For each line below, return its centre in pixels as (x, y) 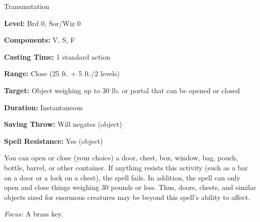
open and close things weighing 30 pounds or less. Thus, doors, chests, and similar (130, 187)
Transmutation (27, 6)
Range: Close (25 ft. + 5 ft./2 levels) (62, 73)
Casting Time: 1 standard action (57, 56)
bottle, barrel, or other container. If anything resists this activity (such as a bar (126, 167)
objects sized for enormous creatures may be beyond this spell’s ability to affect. (127, 197)
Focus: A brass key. (34, 214)
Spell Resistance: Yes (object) (54, 141)
